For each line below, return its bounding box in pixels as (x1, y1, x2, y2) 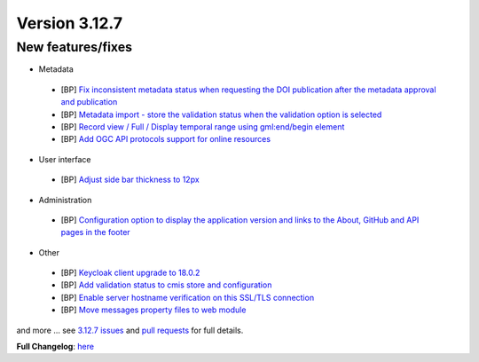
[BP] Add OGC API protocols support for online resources (60, 134, 271, 145)
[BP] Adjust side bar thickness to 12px (60, 174, 200, 185)
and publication (60, 97, 118, 107)
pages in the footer (60, 227, 130, 238)
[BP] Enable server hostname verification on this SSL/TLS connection (60, 292, 315, 303)
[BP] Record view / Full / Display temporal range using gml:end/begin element (60, 121, 345, 132)
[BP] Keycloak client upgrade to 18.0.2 (60, 267, 200, 279)
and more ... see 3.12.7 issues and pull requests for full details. (16, 325, 244, 335)
